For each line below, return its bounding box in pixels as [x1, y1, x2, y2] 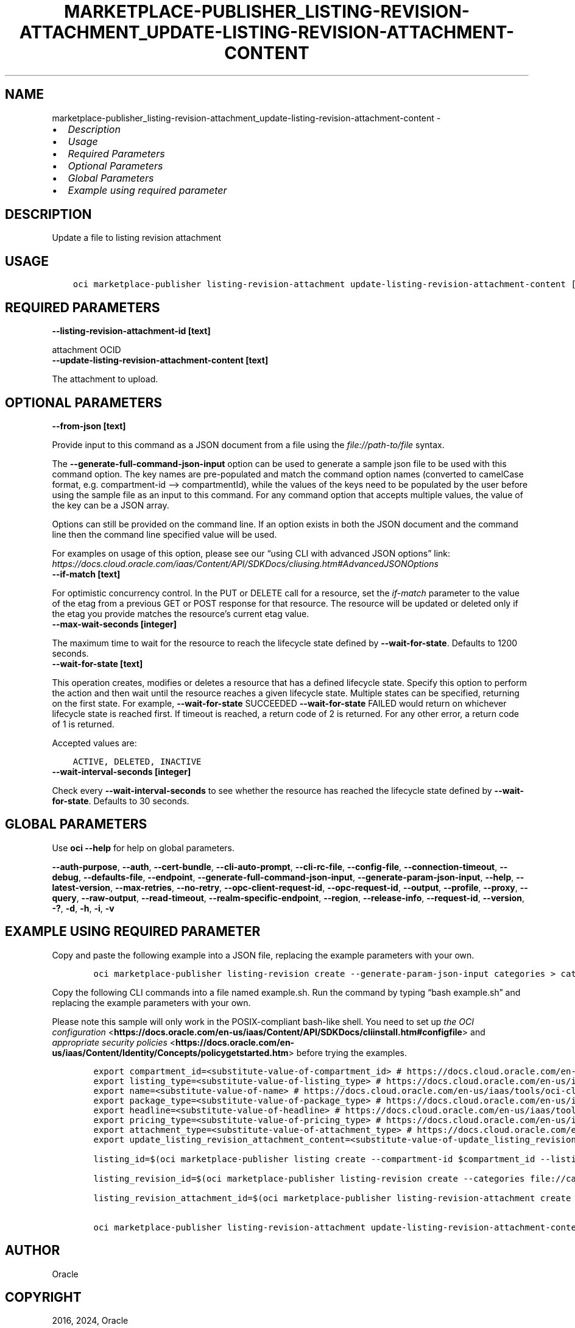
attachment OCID [52, 344, 121, 355]
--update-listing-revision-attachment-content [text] [52, 355, 269, 366]
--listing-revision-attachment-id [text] [52, 326, 211, 337]
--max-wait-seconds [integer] [52, 618, 177, 629]
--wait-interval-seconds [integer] [52, 766, 191, 777]
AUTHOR [5, 1243, 60, 1258]
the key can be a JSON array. [52, 499, 169, 510]
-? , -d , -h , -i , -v [52, 902, 115, 913]
